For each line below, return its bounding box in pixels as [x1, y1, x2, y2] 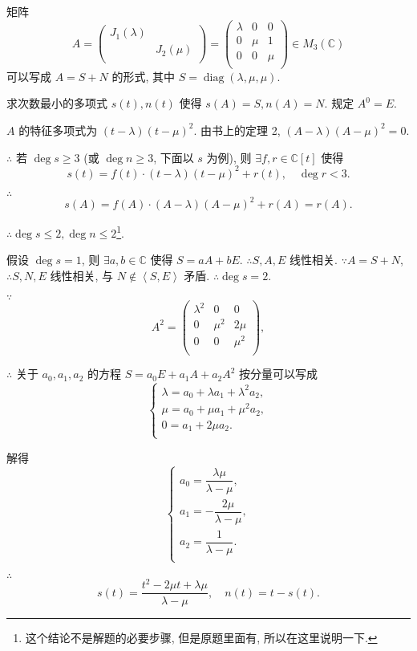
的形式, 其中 [111, 67, 176, 84]
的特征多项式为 [18, 121, 98, 138]
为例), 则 [206, 149, 252, 165]
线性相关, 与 [50, 267, 114, 283]
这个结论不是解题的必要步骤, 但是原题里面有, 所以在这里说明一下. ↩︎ [25, 629, 378, 645]
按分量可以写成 [239, 365, 318, 382]
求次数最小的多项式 [6, 95, 107, 112]
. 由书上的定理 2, [193, 121, 281, 138]
